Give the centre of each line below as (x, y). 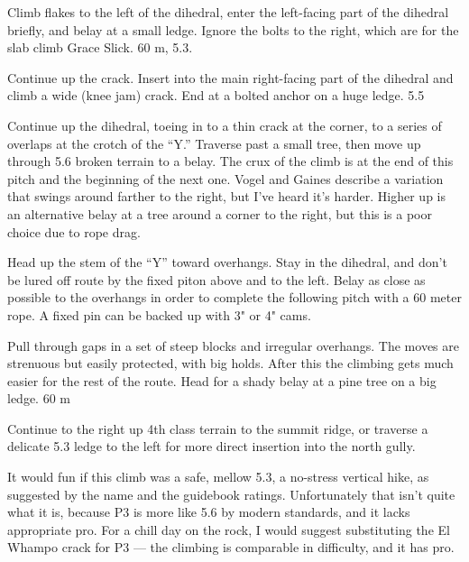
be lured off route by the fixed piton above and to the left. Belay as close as (216, 279)
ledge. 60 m (39, 398)
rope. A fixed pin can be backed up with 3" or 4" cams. (159, 314)
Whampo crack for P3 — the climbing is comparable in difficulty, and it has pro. (231, 547)
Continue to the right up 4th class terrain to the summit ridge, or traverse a (218, 428)
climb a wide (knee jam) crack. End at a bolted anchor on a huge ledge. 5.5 (216, 95)
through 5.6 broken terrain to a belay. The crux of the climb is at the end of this (230, 161)
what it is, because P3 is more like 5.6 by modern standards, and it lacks (209, 512)
